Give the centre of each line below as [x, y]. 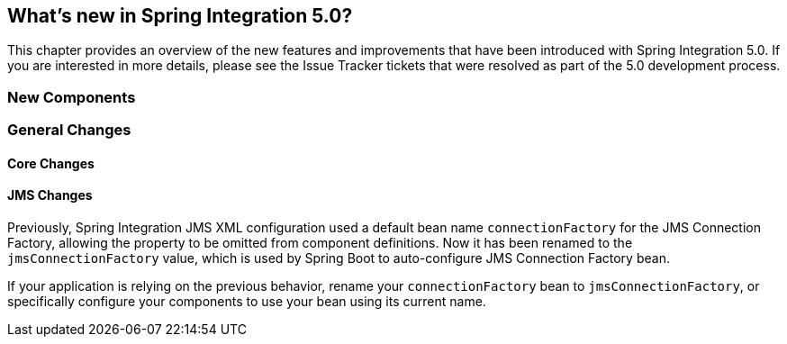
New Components [72, 97]
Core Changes [51, 163]
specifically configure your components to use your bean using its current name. [247, 301]
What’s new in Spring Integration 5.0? [180, 16]
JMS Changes [50, 195]
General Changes [69, 130]
